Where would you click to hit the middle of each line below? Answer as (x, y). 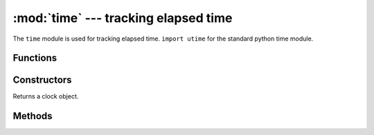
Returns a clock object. (46, 96)
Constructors (42, 80)
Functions (35, 58)
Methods (33, 116)
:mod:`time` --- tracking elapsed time (123, 18)
